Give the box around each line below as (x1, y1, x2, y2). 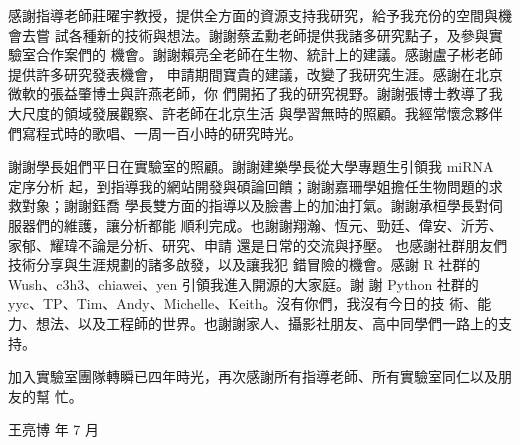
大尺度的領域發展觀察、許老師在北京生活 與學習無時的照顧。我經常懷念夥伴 (8, 102, 503, 123)
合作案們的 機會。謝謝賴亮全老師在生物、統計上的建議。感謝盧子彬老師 (35, 44, 503, 65)
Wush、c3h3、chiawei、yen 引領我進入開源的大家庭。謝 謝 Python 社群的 (8, 273, 479, 294)
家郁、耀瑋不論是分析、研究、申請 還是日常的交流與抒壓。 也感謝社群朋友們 (8, 234, 508, 255)
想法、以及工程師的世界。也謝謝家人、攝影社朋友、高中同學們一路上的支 (35, 312, 512, 333)
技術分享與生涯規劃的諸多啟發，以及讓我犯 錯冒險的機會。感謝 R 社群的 (8, 254, 481, 275)
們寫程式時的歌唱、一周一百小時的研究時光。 (8, 122, 302, 143)
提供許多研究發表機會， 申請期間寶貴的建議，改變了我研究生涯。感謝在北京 (8, 63, 503, 84)
